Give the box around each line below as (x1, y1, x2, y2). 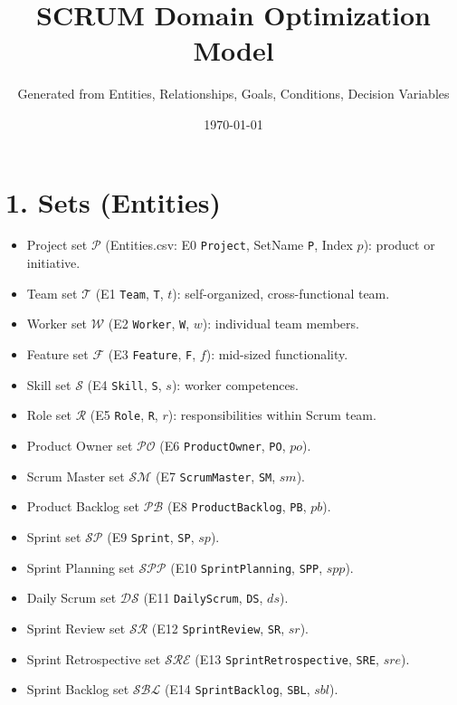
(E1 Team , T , (95, 283, 164, 302)
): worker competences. (171, 375, 300, 394)
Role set (26, 405, 72, 424)
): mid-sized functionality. (205, 345, 348, 363)
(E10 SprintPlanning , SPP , (170, 557, 323, 576)
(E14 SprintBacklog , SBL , (164, 680, 310, 699)
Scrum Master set (26, 466, 125, 485)
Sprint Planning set (26, 557, 135, 576)
